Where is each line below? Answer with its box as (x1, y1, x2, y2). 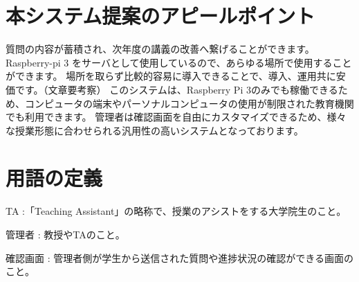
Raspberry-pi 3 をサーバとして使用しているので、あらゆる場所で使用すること (6, 55, 352, 69)
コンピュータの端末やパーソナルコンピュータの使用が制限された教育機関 (24, 96, 354, 110)
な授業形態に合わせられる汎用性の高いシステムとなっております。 (6, 123, 304, 137)
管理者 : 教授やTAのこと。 (6, 227, 125, 241)
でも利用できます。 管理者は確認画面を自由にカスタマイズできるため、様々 (6, 109, 347, 124)
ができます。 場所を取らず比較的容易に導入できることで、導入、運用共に (6, 69, 336, 83)
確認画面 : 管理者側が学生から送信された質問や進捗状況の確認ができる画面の (6, 250, 353, 265)
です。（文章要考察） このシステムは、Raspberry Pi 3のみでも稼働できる (15, 82, 338, 96)
